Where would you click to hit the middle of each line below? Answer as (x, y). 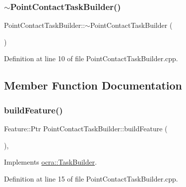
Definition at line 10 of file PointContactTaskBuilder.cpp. (91, 58)
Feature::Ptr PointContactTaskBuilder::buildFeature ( (86, 128)
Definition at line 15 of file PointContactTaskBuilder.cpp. (91, 178)
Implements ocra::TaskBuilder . (51, 162)
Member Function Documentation (93, 85)
